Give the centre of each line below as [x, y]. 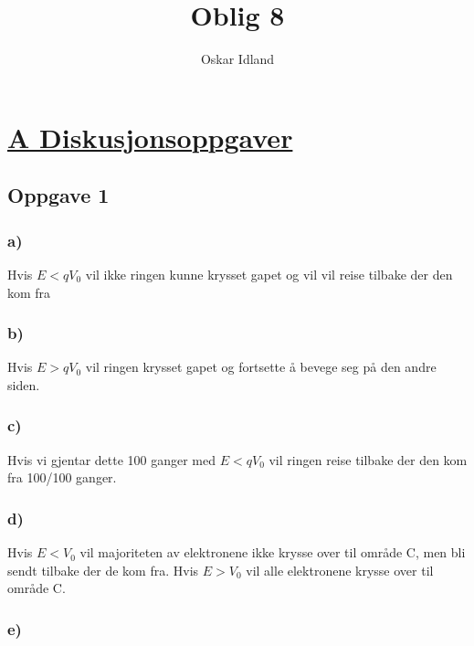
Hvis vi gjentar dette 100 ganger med [112, 459]
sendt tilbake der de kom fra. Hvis [103, 570]
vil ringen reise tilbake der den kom [368, 459]
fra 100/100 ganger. [62, 477]
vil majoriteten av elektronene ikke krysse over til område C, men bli [273, 552]
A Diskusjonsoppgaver [150, 137]
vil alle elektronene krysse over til [340, 570]
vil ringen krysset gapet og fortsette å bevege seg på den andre [261, 367]
